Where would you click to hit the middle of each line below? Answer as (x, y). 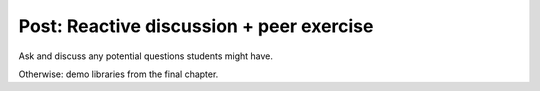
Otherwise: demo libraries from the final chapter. (118, 74)
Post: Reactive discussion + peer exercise (196, 26)
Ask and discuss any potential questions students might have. (146, 56)
